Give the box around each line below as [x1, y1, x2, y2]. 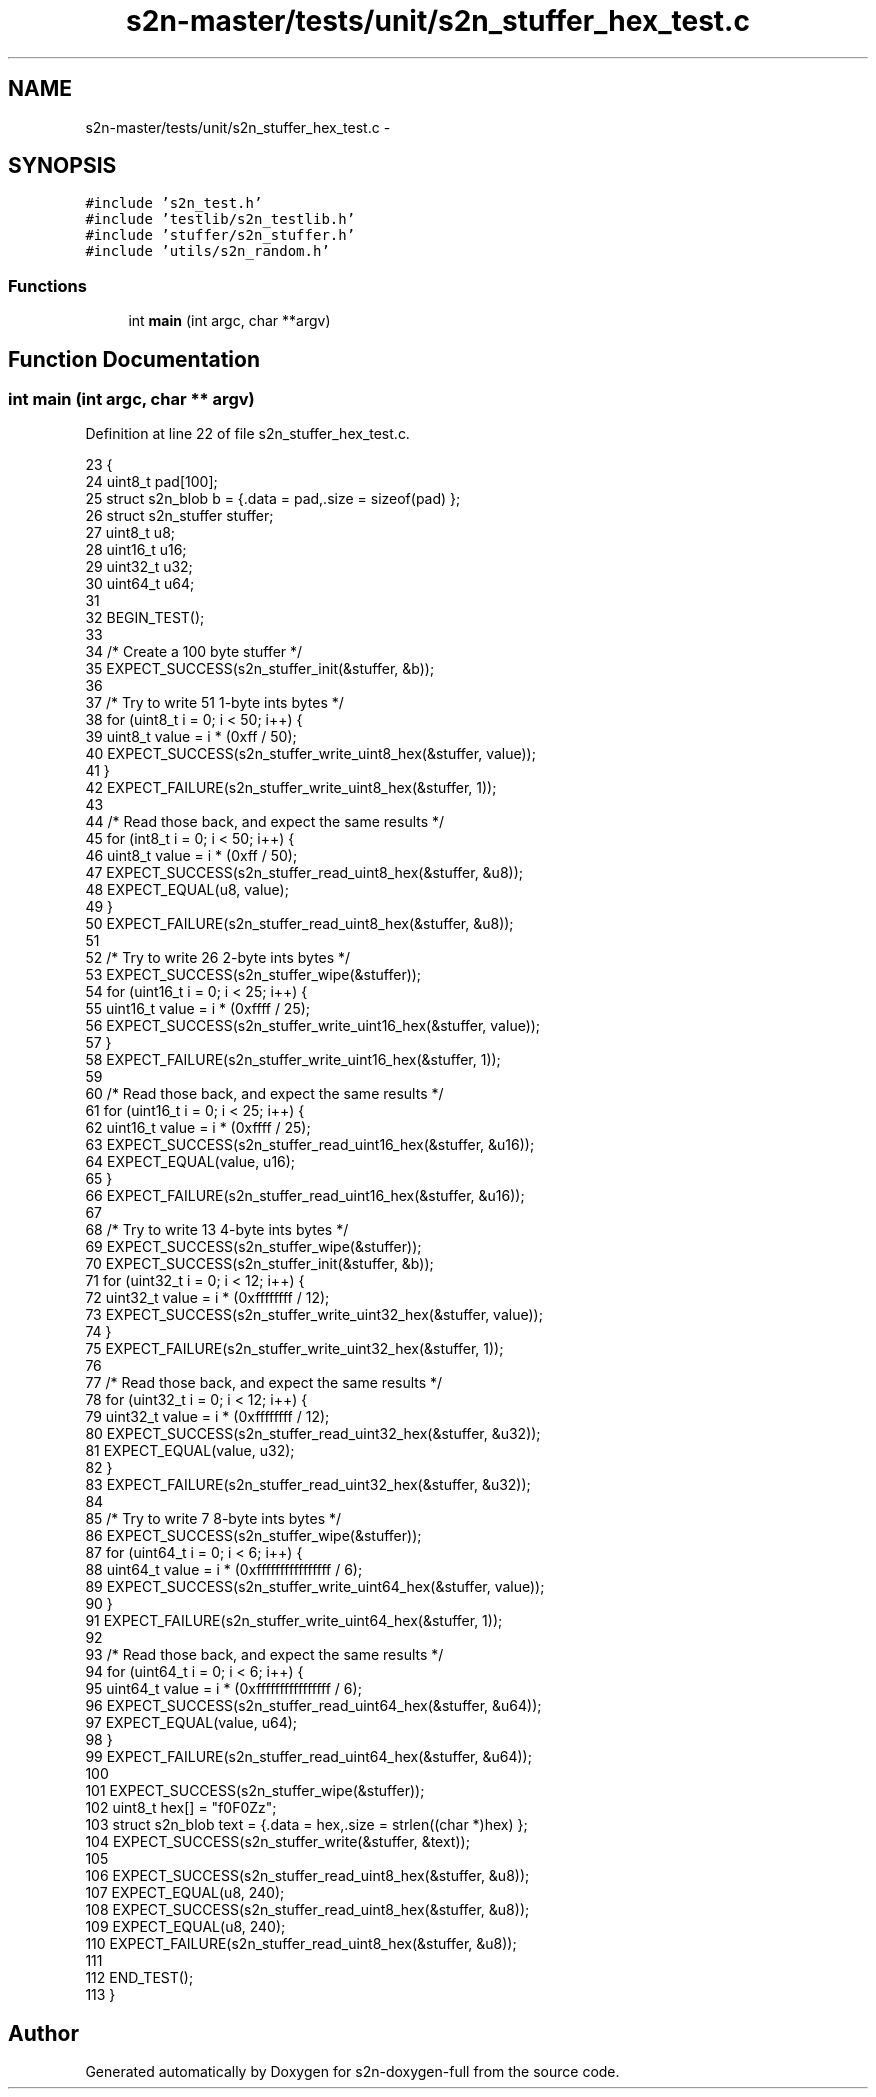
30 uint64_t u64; [85, 575, 195, 593]
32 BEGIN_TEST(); [85, 609, 205, 627]
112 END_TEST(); [85, 1969, 194, 1987]
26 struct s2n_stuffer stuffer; [85, 507, 274, 525]
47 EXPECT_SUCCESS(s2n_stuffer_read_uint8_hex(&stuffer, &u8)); [85, 864, 523, 882]
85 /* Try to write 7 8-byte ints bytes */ [85, 1510, 342, 1528]
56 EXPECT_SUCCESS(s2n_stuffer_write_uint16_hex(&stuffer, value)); [85, 1017, 541, 1035]
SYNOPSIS [8, 153, 117, 179]
